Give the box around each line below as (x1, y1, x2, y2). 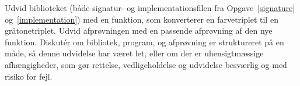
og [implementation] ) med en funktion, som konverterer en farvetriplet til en (5, 13, 278, 25)
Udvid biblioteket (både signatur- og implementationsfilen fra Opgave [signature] (5, 2, 295, 13)
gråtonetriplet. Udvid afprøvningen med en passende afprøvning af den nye (5, 24, 273, 37)
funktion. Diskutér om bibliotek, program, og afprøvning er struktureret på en (5, 35, 284, 48)
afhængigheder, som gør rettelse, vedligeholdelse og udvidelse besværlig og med (5, 58, 287, 70)
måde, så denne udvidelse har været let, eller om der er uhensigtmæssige (5, 47, 264, 59)
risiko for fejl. (5, 70, 53, 82)
